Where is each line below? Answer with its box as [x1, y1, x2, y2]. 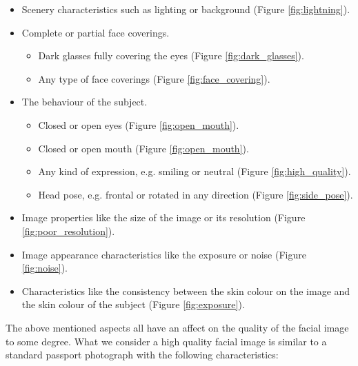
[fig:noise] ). [21, 261, 68, 275]
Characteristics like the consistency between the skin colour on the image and [21, 283, 350, 298]
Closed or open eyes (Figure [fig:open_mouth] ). [38, 117, 239, 132]
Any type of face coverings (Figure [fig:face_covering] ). [38, 71, 270, 85]
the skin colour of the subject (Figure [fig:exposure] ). [21, 297, 245, 312]
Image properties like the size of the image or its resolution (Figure [21, 210, 306, 225]
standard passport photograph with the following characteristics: [6, 347, 279, 362]
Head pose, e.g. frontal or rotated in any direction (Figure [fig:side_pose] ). [38, 187, 353, 201]
